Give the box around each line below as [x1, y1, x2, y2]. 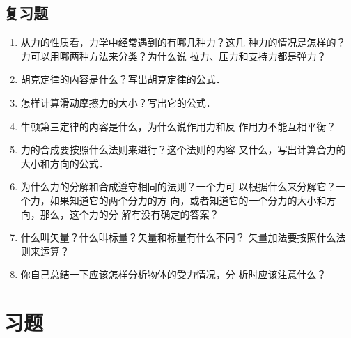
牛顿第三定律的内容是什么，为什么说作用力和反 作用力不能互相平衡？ [20, 118, 336, 133]
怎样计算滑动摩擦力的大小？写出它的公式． [20, 95, 216, 109]
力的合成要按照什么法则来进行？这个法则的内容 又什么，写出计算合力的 [20, 142, 346, 157]
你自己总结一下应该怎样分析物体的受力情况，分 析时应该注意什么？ [20, 267, 327, 282]
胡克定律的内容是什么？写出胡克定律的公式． [20, 72, 226, 86]
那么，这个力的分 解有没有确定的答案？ [40, 206, 219, 221]
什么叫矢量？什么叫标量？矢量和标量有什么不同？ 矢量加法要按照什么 [20, 230, 336, 245]
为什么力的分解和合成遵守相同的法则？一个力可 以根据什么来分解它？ [20, 179, 336, 194]
